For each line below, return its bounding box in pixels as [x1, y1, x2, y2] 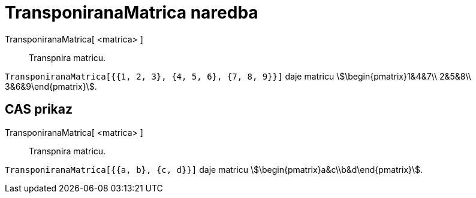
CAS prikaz [5, 102, 73, 117]
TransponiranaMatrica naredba [5, 2, 258, 23]
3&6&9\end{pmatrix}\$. [5, 81, 97, 92]
